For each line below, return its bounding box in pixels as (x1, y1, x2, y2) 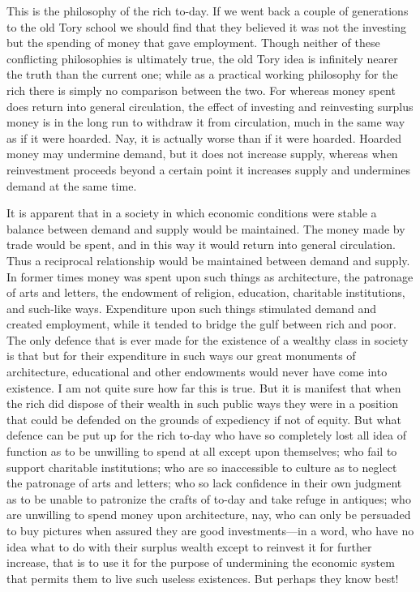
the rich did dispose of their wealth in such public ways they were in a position (6, 395, 399, 412)
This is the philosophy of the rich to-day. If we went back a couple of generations (6, 2, 409, 19)
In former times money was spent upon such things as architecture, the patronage (6, 268, 414, 285)
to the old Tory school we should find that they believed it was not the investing (6, 18, 407, 35)
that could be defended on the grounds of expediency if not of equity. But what (6, 410, 401, 427)
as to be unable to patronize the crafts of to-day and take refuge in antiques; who (6, 490, 411, 507)
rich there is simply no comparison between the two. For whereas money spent (6, 81, 396, 98)
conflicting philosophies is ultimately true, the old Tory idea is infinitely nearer (6, 49, 398, 66)
